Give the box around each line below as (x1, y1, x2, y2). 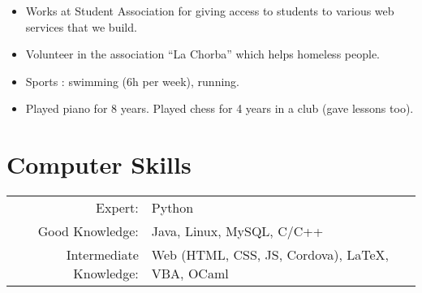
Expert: (96, 198, 139, 218)
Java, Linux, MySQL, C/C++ (151, 222, 324, 241)
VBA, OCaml (151, 264, 229, 283)
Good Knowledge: (37, 222, 139, 241)
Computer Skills (6, 148, 192, 181)
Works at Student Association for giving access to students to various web (25, 2, 394, 19)
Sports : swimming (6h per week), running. (25, 72, 239, 89)
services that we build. (25, 18, 137, 35)
